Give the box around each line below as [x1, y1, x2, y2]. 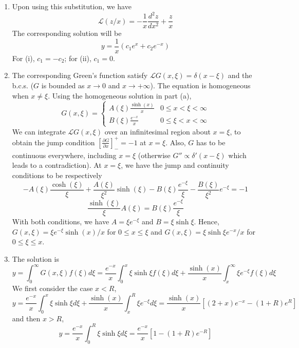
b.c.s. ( [12, 80, 34, 90]
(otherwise [138, 149, 171, 160]
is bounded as [41, 80, 85, 90]
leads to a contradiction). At [12, 160, 102, 170]
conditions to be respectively [12, 169, 102, 180]
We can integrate [12, 126, 66, 137]
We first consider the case [12, 282, 93, 293]
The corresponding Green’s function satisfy [12, 70, 148, 81]
